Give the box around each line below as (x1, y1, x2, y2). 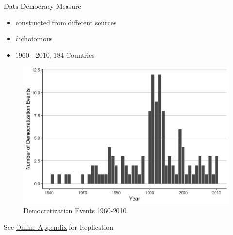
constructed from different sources (15, 17, 116, 27)
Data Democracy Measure (4, 1, 81, 11)
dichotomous (15, 34, 53, 44)
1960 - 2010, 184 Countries (15, 50, 95, 60)
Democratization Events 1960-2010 (23, 205, 127, 216)
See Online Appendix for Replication (4, 221, 114, 232)
